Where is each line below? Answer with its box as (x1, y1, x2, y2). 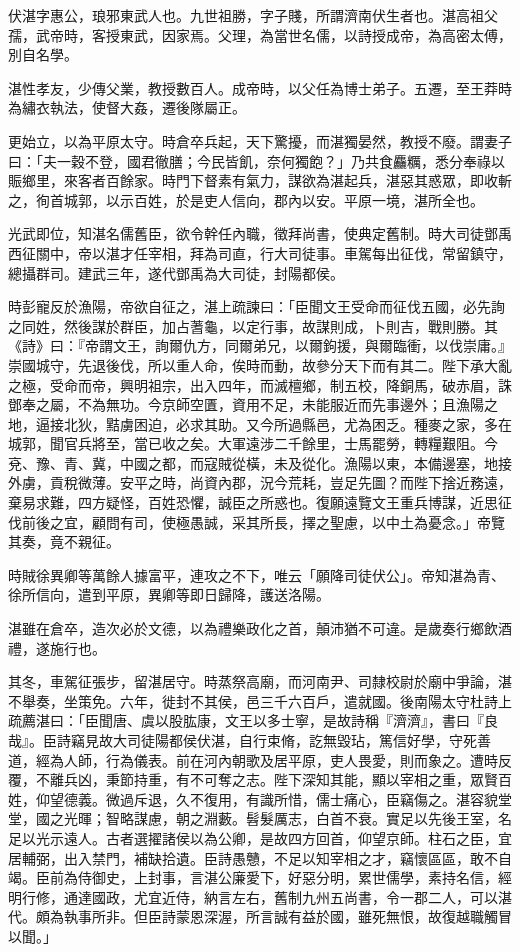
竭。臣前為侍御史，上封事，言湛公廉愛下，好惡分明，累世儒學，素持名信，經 (8, 867, 512, 888)
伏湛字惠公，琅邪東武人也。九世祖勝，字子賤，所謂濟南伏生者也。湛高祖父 (8, 5, 498, 25)
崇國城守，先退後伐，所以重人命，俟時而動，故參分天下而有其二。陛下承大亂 (8, 354, 512, 375)
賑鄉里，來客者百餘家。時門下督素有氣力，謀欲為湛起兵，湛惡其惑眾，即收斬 (8, 170, 512, 191)
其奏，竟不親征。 (8, 531, 120, 552)
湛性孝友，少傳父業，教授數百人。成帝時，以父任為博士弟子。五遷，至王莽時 (8, 77, 512, 98)
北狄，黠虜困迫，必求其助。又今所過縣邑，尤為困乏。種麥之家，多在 (63, 413, 512, 434)
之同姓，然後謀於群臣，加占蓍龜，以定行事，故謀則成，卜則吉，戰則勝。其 (8, 315, 498, 336)
